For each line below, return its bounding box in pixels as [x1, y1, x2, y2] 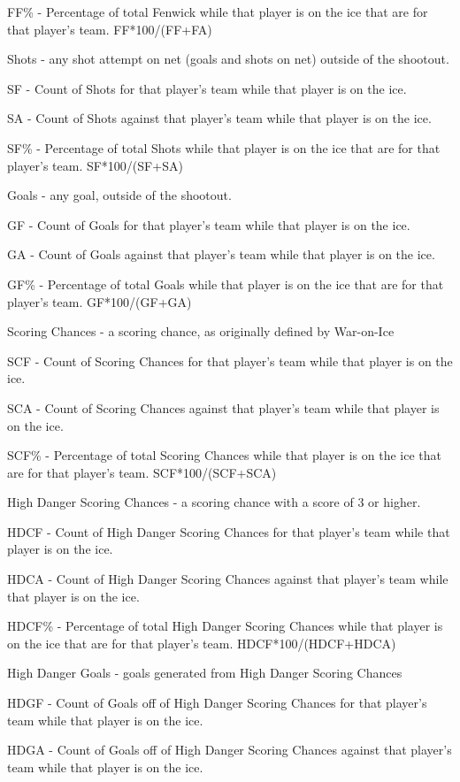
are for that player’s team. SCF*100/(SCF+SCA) [7, 463, 277, 481]
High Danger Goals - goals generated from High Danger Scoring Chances [7, 663, 402, 682]
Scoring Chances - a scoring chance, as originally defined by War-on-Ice [7, 322, 395, 341]
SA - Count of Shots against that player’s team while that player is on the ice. [7, 109, 432, 127]
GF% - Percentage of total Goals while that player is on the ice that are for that [7, 274, 444, 293]
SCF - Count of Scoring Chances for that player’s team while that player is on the [7, 351, 453, 370]
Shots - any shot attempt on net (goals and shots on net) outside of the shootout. [7, 50, 449, 68]
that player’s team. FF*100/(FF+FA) [7, 19, 212, 38]
